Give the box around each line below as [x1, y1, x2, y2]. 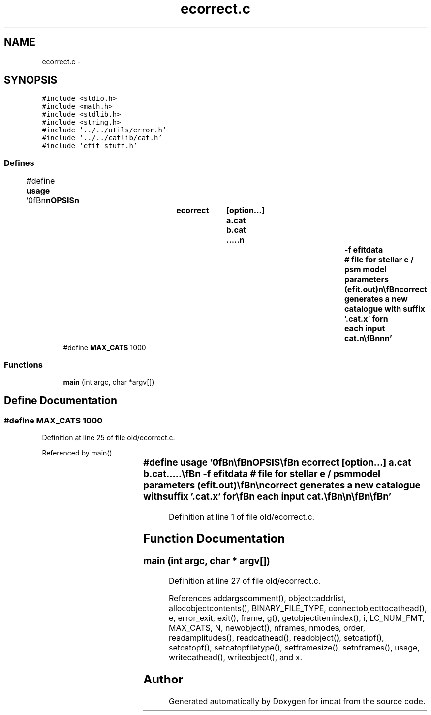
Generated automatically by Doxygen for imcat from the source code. [169, 696, 426, 707]
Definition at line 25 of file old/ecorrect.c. [42, 433, 175, 442]
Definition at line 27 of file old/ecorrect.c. [169, 576, 321, 586]
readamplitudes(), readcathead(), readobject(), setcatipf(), [169, 633, 384, 643]
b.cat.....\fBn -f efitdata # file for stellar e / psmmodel [143, 468, 381, 480]
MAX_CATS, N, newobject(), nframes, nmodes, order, [169, 623, 366, 633]
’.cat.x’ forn [344, 314, 388, 324]
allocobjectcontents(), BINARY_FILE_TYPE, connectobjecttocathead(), [169, 603, 427, 614]
